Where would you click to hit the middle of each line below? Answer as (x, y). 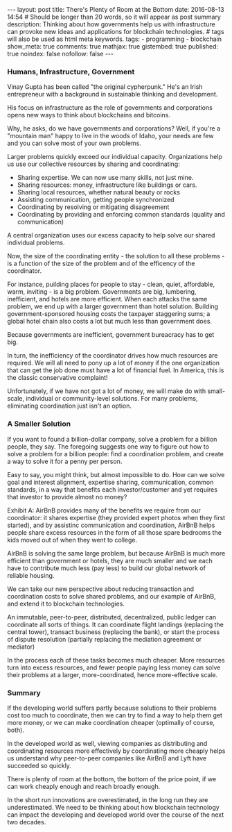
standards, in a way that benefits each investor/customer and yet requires (113, 489)
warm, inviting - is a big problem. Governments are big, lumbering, (102, 292)
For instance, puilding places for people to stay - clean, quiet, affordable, (111, 284)
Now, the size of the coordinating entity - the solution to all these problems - (116, 256)
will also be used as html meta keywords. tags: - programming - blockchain (114, 39)
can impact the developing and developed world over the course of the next (116, 815)
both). (16, 730)
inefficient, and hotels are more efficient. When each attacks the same (107, 299)
